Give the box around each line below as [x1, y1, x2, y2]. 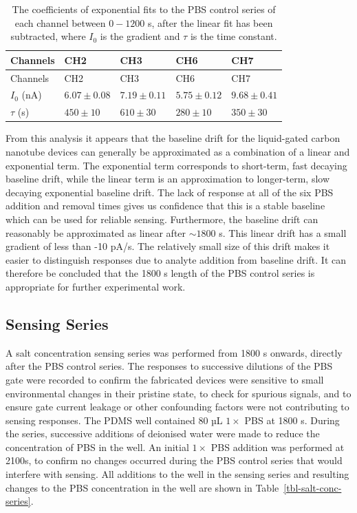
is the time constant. [190, 29, 277, 43]
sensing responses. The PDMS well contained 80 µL [6, 412, 223, 427]
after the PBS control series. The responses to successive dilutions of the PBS [6, 359, 333, 373]
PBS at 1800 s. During [244, 412, 340, 427]
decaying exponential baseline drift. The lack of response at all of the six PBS [6, 185, 334, 199]
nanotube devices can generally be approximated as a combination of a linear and [6, 145, 350, 158]
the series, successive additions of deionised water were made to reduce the [6, 426, 320, 441]
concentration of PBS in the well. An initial [6, 439, 189, 454]
